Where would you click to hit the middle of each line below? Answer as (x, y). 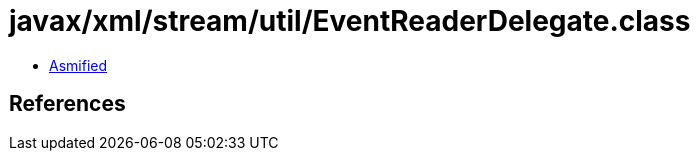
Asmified (78, 65)
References (67, 104)
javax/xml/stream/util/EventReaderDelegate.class (350, 21)
